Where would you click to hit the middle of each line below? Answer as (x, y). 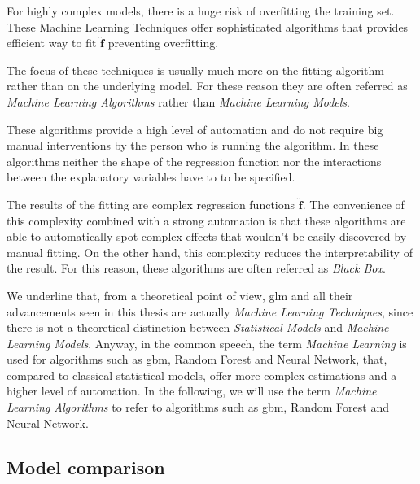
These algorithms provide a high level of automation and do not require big (195, 129)
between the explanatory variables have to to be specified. (151, 177)
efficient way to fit (52, 43)
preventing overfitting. (163, 43)
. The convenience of (353, 204)
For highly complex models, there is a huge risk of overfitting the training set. (201, 11)
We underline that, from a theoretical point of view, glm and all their (180, 295)
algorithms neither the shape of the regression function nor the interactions (194, 161)
